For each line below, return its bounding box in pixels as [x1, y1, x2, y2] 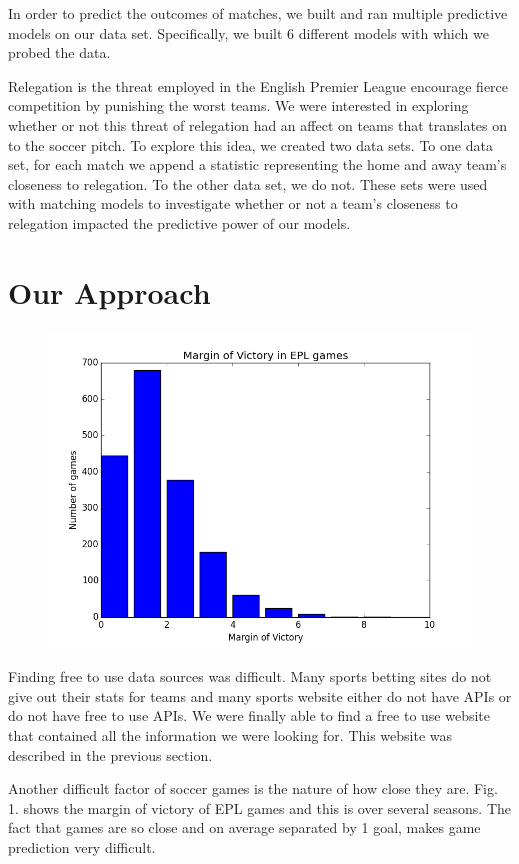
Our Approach [8, 271, 211, 312]
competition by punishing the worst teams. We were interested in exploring [8, 95, 469, 116]
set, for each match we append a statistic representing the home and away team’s [8, 154, 507, 175]
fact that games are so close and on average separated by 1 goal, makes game [8, 817, 481, 838]
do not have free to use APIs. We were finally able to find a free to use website [8, 705, 491, 726]
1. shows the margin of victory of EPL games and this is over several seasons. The [8, 797, 512, 818]
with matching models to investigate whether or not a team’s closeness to [8, 193, 458, 214]
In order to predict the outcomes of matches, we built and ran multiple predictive [8, 3, 508, 23]
